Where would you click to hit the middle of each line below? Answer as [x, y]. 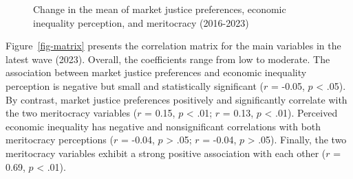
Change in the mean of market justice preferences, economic [160, 9]
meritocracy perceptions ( [60, 140]
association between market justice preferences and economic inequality [156, 72]
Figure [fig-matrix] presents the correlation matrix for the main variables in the [173, 46]
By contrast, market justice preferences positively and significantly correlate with [176, 99]
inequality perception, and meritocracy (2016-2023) [141, 22]
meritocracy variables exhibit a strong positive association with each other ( [166, 153]
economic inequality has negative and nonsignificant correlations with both [163, 126]
